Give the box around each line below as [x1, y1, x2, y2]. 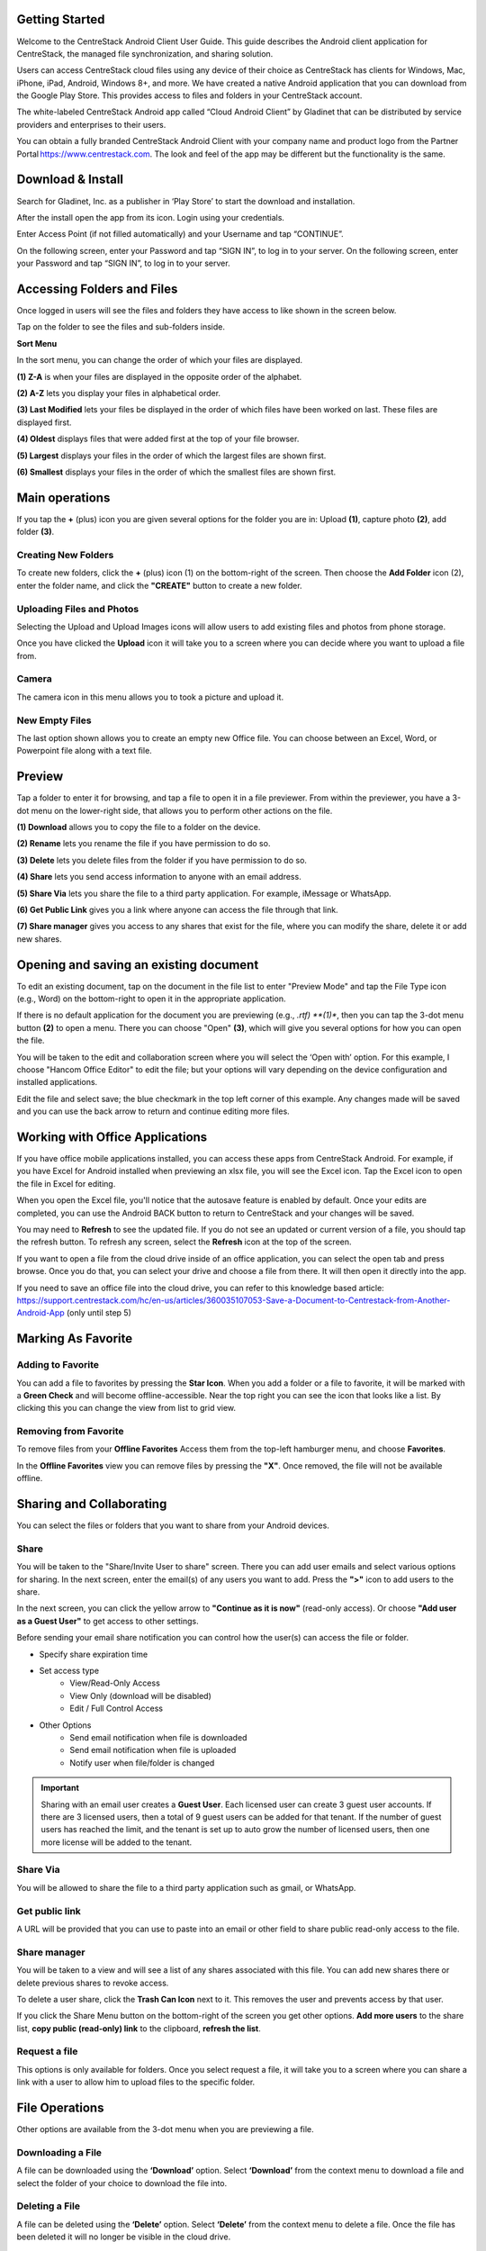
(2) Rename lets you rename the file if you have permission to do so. [16, 838, 271, 849]
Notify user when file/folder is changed [69, 1757, 215, 1768]
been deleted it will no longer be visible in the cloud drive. [16, 2231, 231, 2242]
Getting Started [16, 12, 105, 27]
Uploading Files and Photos [16, 602, 139, 615]
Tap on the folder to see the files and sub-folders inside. [16, 321, 225, 332]
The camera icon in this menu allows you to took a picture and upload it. [16, 692, 283, 702]
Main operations [16, 490, 111, 505]
